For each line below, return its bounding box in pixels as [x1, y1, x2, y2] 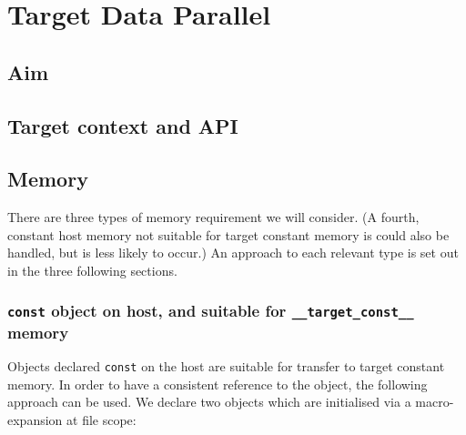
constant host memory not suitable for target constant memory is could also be [7, 225, 450, 244]
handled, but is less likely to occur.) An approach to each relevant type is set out [7, 243, 459, 262]
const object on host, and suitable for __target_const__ [7, 299, 414, 322]
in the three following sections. [7, 260, 177, 279]
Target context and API [7, 111, 238, 139]
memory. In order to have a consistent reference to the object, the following [7, 374, 428, 393]
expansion [7, 410, 63, 430]
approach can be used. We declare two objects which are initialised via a [7, 392, 411, 411]
